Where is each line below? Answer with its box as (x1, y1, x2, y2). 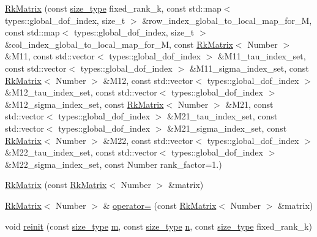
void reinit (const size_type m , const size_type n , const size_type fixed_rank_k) (5, 219, 312, 232)
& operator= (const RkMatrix (103, 198, 217, 211)
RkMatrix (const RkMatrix (5, 178, 107, 191)
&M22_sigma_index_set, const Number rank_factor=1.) (5, 157, 222, 170)
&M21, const (225, 97, 274, 110)
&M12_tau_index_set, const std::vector (5, 86, 157, 99)
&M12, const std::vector (103, 73, 193, 86)
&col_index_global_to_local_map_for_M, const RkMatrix (5, 37, 233, 50)
